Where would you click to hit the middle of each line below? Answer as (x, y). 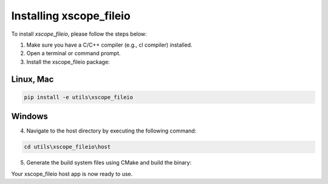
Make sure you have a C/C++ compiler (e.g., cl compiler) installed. (109, 45)
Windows (29, 117)
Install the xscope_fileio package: (68, 62)
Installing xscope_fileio (71, 16)
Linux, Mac (32, 79)
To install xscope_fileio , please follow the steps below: (79, 34)
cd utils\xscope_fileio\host (67, 147)
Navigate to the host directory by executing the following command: (111, 131)
